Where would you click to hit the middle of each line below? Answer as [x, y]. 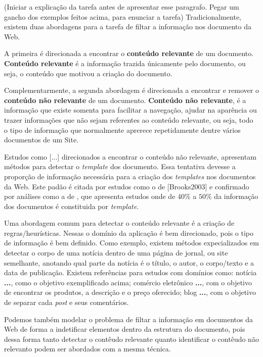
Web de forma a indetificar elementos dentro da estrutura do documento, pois [125, 329]
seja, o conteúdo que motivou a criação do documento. [88, 73]
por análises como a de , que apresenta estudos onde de [90, 196]
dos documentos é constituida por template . [72, 206]
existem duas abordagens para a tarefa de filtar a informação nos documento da [128, 27]
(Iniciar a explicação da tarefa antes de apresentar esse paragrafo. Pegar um [122, 7]
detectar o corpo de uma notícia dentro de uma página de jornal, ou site [116, 253]
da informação [236, 196]
